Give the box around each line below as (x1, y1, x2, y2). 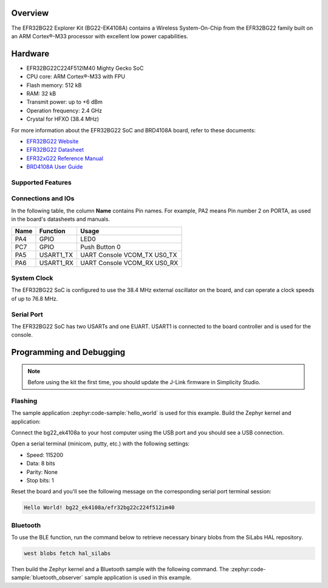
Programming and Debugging (11, 347, 126, 357)
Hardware (11, 49, 50, 59)
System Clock (11, 274, 53, 282)
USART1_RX (39, 259, 74, 267)
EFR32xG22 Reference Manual (26, 155, 103, 162)
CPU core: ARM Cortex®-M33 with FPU (26, 73, 126, 80)
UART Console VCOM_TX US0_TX (80, 251, 177, 259)
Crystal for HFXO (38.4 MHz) (26, 115, 100, 123)
